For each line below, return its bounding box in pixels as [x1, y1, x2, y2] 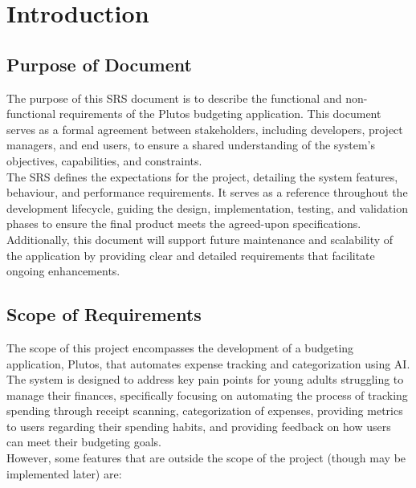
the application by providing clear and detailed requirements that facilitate [6, 246, 375, 263]
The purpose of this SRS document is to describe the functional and [6, 89, 342, 106]
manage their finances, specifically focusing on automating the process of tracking [6, 386, 408, 403]
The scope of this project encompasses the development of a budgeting [6, 339, 354, 356]
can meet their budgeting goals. [6, 433, 162, 450]
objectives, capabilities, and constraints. [6, 152, 202, 169]
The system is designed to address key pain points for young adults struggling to [6, 371, 404, 388]
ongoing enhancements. [6, 262, 120, 279]
